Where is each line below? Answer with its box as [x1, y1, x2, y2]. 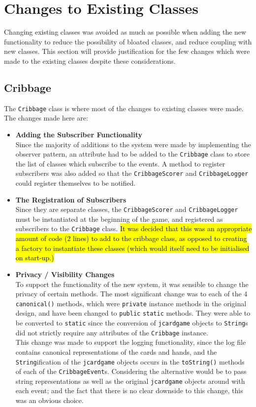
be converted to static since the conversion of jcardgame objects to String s [15, 318, 248, 328]
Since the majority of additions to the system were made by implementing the [15, 139, 251, 149]
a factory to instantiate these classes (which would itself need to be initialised [15, 243, 250, 253]
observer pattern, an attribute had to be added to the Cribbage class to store [15, 149, 250, 159]
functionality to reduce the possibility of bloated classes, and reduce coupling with [4, 36, 252, 46]
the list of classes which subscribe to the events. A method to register [15, 158, 225, 168]
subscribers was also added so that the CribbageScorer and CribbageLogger [15, 168, 249, 178]
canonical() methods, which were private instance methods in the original [15, 298, 247, 308]
